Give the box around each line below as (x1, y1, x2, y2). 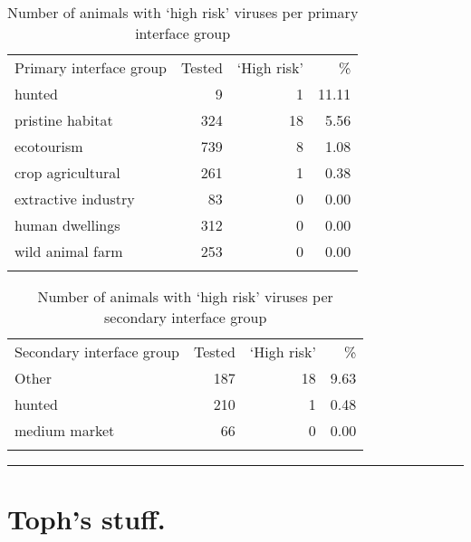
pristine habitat (14, 109, 113, 130)
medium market (14, 420, 115, 441)
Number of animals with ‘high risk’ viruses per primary (7, 2, 359, 23)
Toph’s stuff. (7, 500, 166, 537)
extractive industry (14, 188, 135, 209)
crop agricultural (14, 162, 120, 183)
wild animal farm (14, 241, 123, 261)
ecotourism (14, 136, 83, 157)
